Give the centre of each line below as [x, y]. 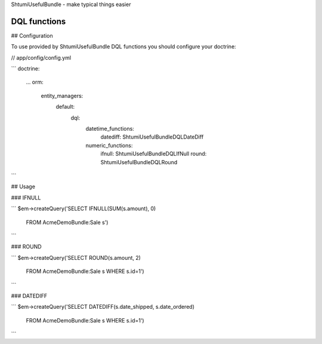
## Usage [23, 187]
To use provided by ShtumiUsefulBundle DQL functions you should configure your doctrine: [124, 47]
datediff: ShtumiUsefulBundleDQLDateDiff [152, 137]
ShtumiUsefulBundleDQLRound [139, 162]
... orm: [35, 82]
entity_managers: [62, 96]
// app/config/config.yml [41, 57]
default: [65, 107]
